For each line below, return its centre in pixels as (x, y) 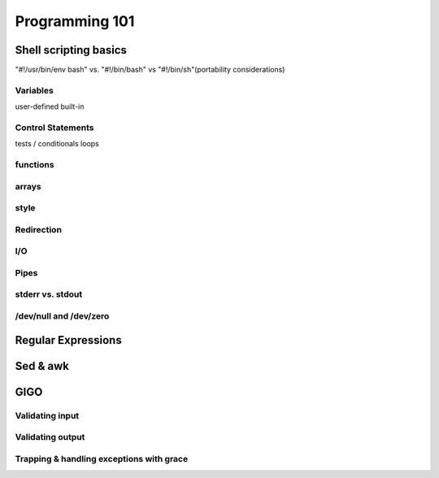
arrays (28, 186)
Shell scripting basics (71, 50)
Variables (35, 90)
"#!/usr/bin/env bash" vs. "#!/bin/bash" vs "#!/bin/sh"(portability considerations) (150, 70)
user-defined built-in (50, 106)
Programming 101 (75, 21)
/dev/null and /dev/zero (62, 316)
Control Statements (54, 128)
